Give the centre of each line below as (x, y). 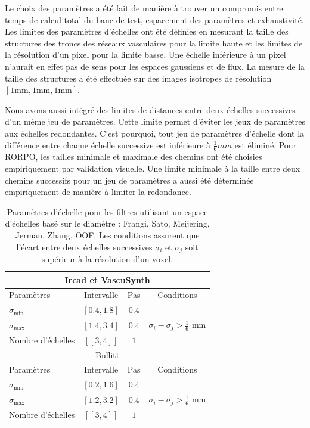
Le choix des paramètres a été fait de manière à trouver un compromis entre (144, 8)
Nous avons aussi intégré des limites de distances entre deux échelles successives (150, 109)
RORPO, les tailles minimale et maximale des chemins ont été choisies (134, 156)
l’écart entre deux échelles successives (84, 246)
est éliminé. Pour (266, 145)
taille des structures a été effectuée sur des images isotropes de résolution (138, 78)
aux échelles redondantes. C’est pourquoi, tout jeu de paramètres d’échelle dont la (155, 133)
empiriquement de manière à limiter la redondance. (98, 192)
